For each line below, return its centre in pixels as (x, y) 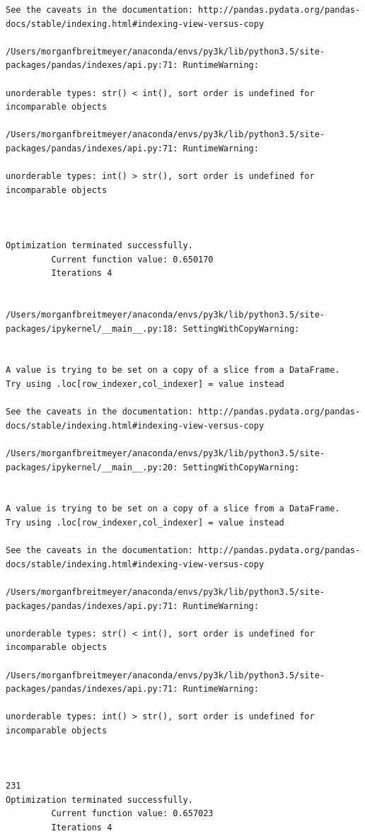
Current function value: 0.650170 (132, 259)
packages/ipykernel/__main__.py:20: (92, 467)
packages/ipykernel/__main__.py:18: (92, 329)
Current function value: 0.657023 (132, 814)
